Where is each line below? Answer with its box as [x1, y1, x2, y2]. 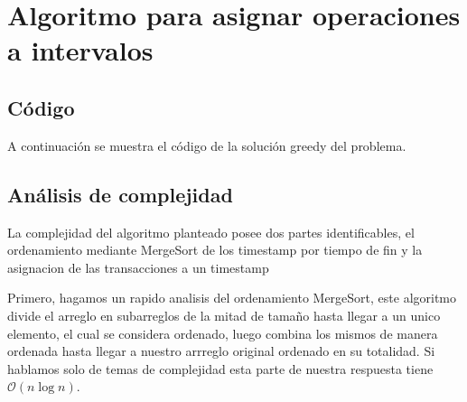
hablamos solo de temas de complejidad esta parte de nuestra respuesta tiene [7, 359, 434, 378]
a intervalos [7, 32, 154, 69]
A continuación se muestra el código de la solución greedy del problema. [7, 136, 406, 154]
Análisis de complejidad [7, 180, 233, 208]
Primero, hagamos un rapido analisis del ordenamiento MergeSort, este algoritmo [7, 288, 457, 307]
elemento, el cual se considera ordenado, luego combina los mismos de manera [7, 323, 438, 342]
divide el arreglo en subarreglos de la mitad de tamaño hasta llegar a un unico [7, 305, 441, 324]
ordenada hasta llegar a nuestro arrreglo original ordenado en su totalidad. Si [7, 341, 435, 360]
